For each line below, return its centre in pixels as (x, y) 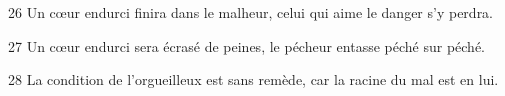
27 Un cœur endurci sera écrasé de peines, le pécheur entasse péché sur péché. (247, 45)
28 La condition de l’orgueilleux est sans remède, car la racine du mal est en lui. (253, 79)
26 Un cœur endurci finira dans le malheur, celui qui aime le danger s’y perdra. (251, 12)
